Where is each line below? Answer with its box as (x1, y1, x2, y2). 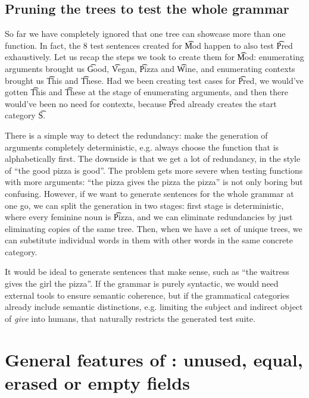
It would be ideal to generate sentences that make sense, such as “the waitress (5, 265, 289, 278)
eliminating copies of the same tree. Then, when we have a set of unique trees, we (5, 222, 302, 234)
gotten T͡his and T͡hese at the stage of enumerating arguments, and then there (5, 86, 289, 98)
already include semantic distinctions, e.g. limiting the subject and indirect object (5, 300, 303, 313)
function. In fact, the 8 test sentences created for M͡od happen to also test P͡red (5, 39, 293, 51)
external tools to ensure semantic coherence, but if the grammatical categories (5, 289, 290, 301)
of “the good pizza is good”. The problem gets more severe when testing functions (5, 164, 303, 176)
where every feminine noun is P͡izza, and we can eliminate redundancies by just (5, 211, 293, 223)
